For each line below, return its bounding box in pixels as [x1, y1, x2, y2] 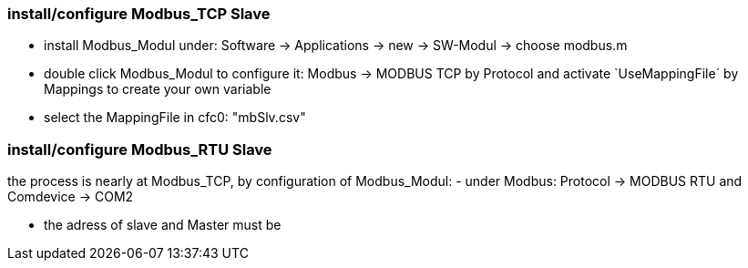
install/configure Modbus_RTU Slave [7, 139, 272, 159]
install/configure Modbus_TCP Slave [7, 5, 271, 23]
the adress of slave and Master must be [44, 217, 282, 233]
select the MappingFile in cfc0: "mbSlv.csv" [44, 109, 306, 126]
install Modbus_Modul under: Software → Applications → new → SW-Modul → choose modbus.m [44, 37, 628, 54]
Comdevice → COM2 [7, 189, 134, 205]
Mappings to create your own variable [44, 81, 272, 98]
